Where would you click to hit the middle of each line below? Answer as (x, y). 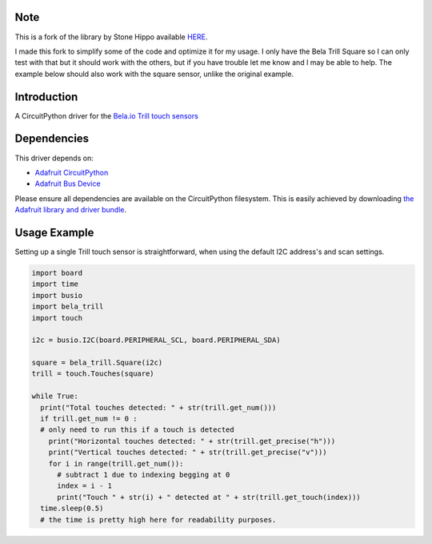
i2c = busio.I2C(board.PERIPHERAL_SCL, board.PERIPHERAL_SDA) (156, 340)
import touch (57, 318)
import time (55, 284)
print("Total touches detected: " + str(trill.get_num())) (158, 407)
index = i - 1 (84, 486)
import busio (57, 295)
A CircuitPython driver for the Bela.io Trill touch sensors (107, 115)
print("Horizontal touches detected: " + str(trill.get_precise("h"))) (192, 441)
